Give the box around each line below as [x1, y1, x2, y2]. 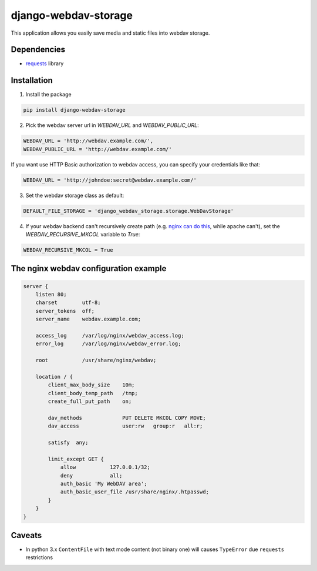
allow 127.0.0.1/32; [60, 464, 151, 470]
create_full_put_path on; [48, 398, 132, 405]
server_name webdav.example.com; [35, 316, 141, 323]
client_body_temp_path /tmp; [48, 390, 138, 396]
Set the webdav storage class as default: [25, 192, 124, 199]
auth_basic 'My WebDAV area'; [60, 480, 147, 487]
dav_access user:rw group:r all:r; [48, 423, 203, 429]
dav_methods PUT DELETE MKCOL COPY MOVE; [48, 415, 206, 421]
